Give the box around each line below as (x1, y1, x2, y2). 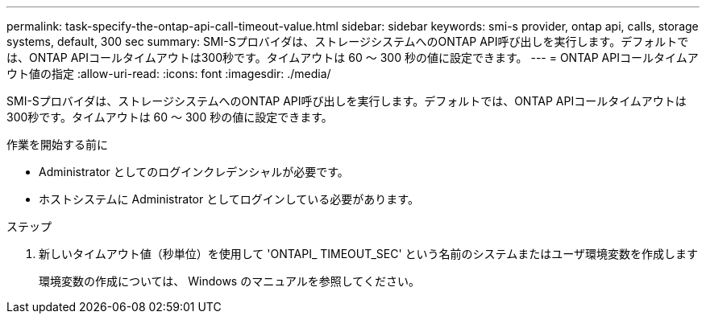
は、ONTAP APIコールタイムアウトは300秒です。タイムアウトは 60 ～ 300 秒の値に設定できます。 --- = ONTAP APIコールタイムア (6, 51, 699, 64)
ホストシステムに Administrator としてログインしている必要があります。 (39, 192, 419, 206)
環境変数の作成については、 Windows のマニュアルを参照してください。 (39, 274, 420, 288)
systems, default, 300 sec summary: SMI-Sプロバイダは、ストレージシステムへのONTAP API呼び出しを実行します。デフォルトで (6, 35, 689, 48)
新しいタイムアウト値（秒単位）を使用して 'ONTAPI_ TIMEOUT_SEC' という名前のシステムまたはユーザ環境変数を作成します (39, 247, 698, 261)
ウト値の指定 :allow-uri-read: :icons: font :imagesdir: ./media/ (6, 67, 331, 80)
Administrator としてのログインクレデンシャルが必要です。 (39, 165, 349, 178)
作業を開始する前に (6, 137, 108, 151)
